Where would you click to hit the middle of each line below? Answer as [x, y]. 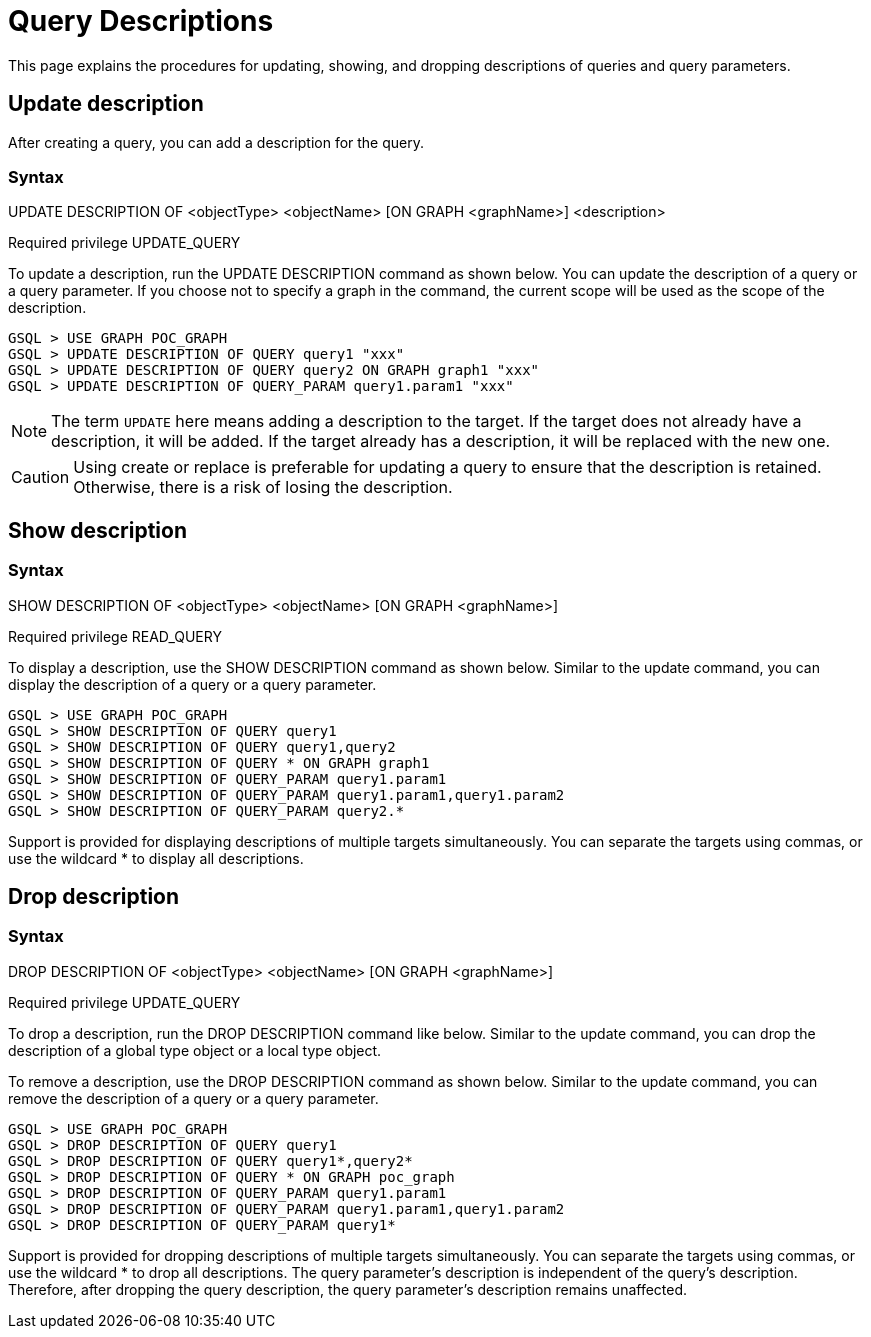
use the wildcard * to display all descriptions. [156, 858]
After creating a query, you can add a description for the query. [216, 142]
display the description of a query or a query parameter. [192, 684]
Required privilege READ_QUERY [115, 636]
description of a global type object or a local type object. [195, 1050]
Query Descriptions [141, 21]
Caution [40, 477]
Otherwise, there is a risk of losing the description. [263, 487]
